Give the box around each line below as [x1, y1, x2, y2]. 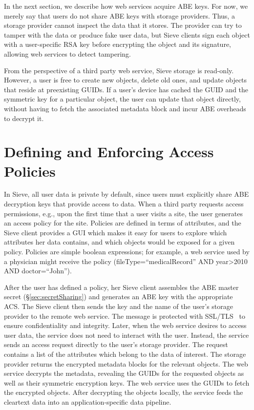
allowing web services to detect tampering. [4, 48, 131, 59]
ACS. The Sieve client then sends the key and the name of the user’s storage [4, 301, 233, 311]
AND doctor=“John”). [4, 266, 72, 276]
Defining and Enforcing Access [4, 142, 214, 162]
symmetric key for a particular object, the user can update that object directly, [4, 94, 241, 104]
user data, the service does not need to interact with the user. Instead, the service [4, 329, 249, 340]
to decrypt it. [4, 113, 44, 123]
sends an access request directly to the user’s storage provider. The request [4, 339, 228, 349]
